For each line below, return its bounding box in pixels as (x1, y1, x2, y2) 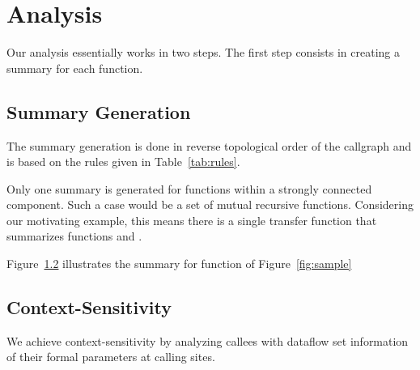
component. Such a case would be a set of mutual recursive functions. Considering (6, 196, 414, 213)
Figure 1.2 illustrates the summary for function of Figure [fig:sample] (6, 255, 352, 272)
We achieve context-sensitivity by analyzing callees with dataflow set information (6, 332, 409, 349)
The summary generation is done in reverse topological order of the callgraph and (6, 137, 412, 154)
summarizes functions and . (6, 228, 142, 245)
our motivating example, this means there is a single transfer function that (6, 211, 377, 228)
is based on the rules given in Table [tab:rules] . (6, 153, 240, 170)
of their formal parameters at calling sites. (6, 348, 215, 365)
